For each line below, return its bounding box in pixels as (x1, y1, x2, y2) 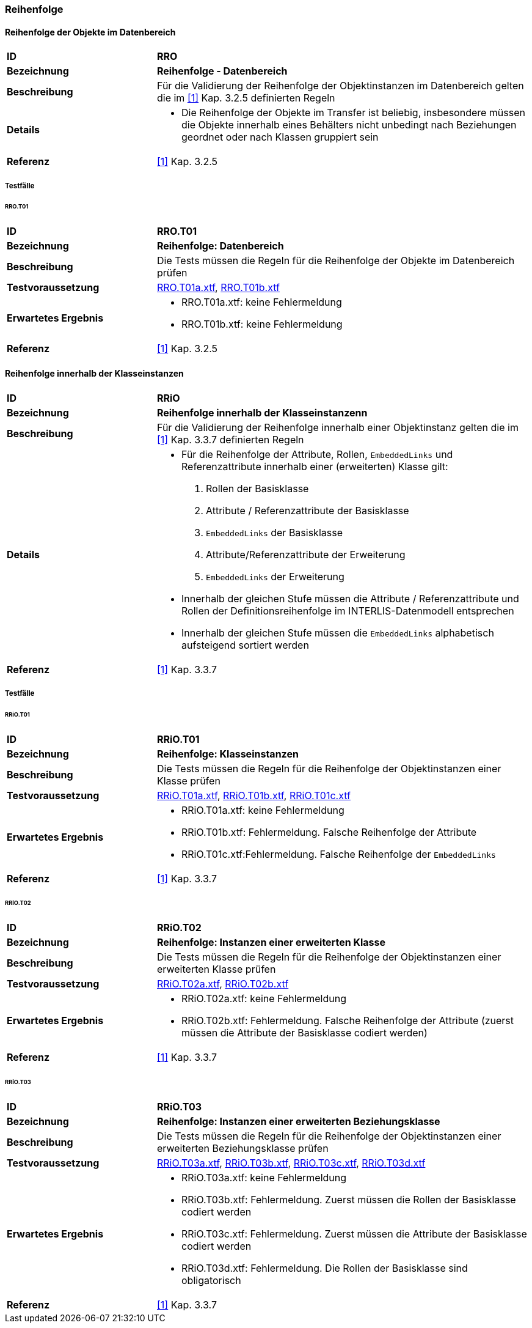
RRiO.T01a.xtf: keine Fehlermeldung (181, 803, 344, 816)
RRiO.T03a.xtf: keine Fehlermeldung (181, 1171, 347, 1184)
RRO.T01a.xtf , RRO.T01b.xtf (156, 281, 280, 294)
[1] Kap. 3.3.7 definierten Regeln (156, 433, 304, 446)
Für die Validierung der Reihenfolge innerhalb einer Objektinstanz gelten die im (156, 421, 519, 433)
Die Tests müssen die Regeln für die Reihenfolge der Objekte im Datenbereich (156, 254, 515, 267)
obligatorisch (181, 1274, 241, 1286)
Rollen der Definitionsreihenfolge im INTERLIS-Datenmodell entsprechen (181, 604, 514, 617)
